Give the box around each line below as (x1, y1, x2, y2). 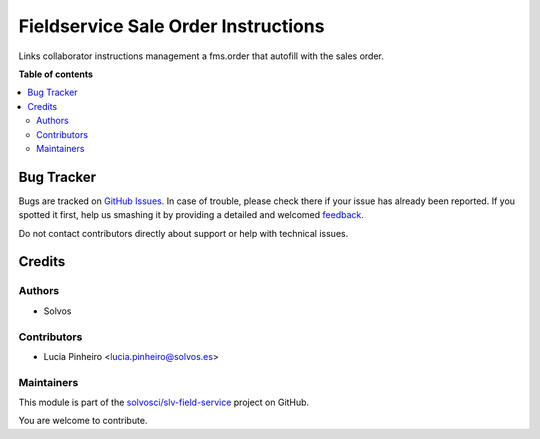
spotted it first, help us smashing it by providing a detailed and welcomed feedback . (18, 209, 365, 221)
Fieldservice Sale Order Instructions (18, 15, 325, 37)
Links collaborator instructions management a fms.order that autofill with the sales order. (18, 50, 385, 62)
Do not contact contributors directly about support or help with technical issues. (18, 227, 349, 239)
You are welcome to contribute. (18, 415, 148, 427)
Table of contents (18, 68, 94, 80)
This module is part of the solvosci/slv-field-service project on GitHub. (18, 396, 310, 409)
